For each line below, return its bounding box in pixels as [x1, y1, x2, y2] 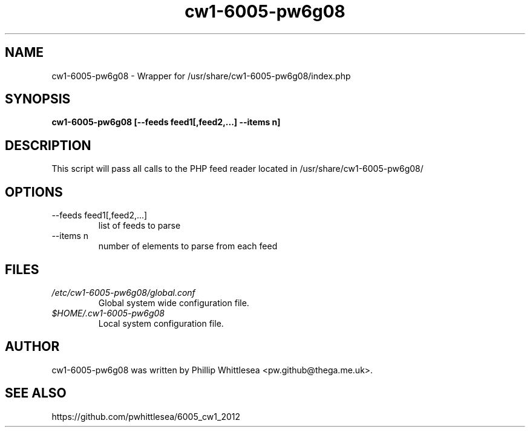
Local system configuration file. [98, 318, 224, 329]
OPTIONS [5, 184, 63, 200]
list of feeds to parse [98, 220, 181, 231]
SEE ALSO [5, 385, 67, 401]
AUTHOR [5, 339, 60, 355]
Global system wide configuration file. [98, 297, 249, 308]
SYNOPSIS [5, 91, 71, 107]
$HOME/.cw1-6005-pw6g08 [51, 307, 165, 318]
